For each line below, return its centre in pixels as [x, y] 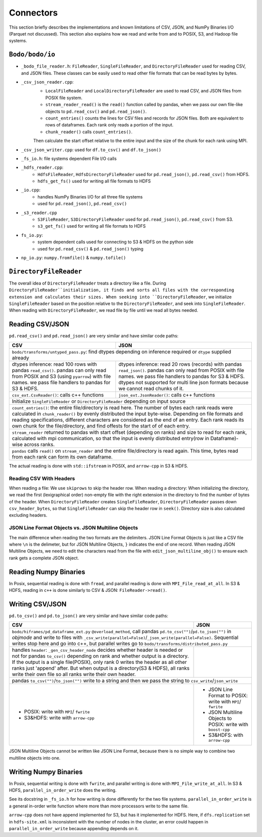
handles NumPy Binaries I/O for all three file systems [90, 196]
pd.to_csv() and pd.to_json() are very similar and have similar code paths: [89, 616]
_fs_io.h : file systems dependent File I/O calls [69, 159]
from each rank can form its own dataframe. [62, 457]
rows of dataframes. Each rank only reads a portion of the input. [109, 125]
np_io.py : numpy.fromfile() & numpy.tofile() [74, 258]
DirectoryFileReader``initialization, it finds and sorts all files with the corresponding [122, 290]
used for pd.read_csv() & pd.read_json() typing [90, 249]
